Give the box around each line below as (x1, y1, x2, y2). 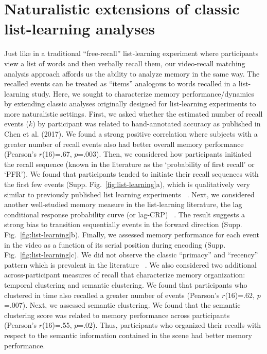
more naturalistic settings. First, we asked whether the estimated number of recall (4, 108, 263, 119)
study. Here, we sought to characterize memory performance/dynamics (31, 88, 254, 99)
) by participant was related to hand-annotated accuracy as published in (32, 118, 261, 129)
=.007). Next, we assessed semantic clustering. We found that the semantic (4, 300, 241, 310)
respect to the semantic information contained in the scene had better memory (4, 329, 252, 340)
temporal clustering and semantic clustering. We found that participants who (4, 279, 247, 290)
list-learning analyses (4, 18, 155, 39)
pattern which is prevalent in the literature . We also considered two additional (4, 259, 257, 270)
